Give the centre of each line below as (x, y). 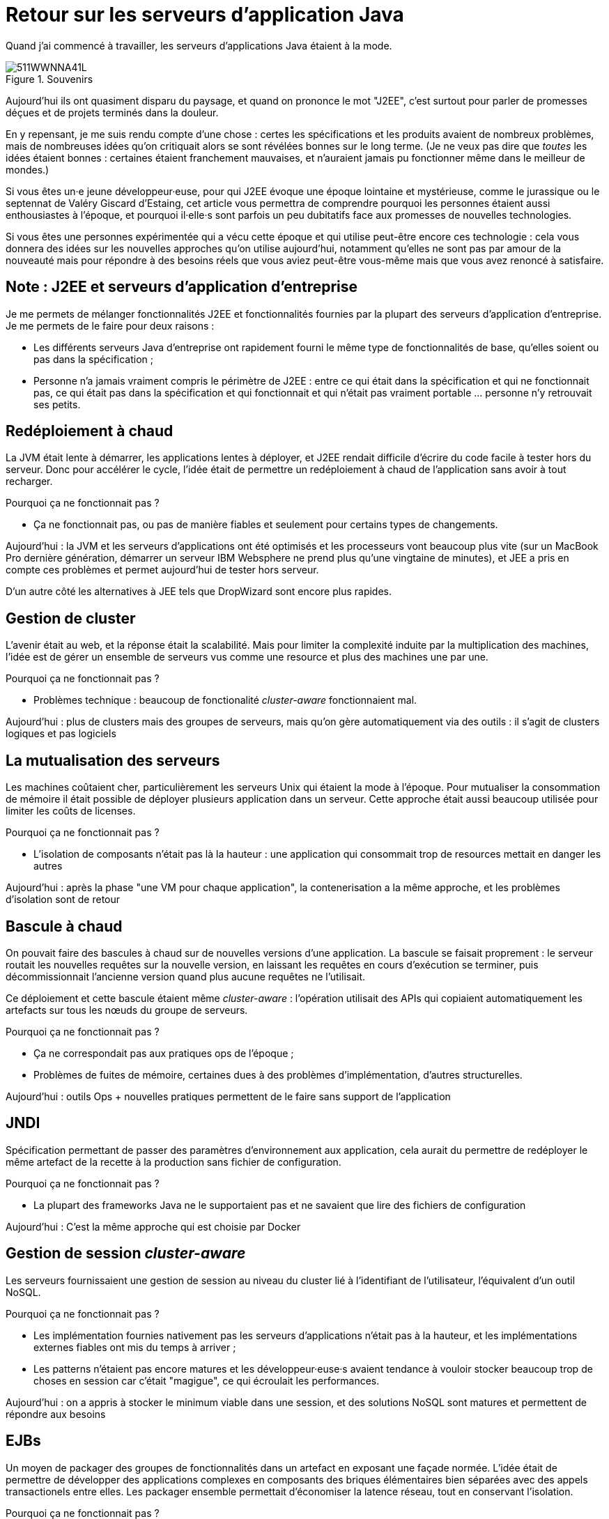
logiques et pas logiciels (61, 734)
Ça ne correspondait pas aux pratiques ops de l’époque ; (164, 1053)
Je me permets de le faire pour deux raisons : (110, 325)
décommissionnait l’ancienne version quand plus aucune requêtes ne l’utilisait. (186, 976)
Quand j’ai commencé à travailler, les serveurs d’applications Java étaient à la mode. (199, 45)
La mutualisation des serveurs (113, 760)
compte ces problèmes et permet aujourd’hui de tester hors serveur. (162, 570)
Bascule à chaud (64, 926)
